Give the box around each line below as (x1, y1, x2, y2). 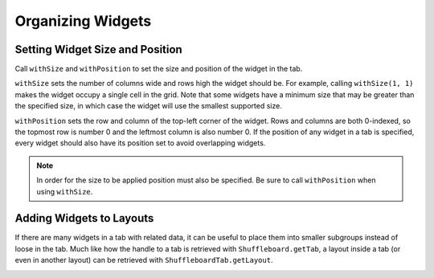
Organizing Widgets (14, 12, 152, 30)
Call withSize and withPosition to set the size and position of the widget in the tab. (14, 64, 303, 74)
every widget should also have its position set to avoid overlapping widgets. (14, 138, 266, 148)
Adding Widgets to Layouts (14, 211, 154, 225)
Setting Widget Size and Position (14, 43, 182, 56)
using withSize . (36, 186, 93, 196)
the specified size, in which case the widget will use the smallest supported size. (14, 101, 283, 111)
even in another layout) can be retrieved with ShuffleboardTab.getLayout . (14, 256, 273, 265)
